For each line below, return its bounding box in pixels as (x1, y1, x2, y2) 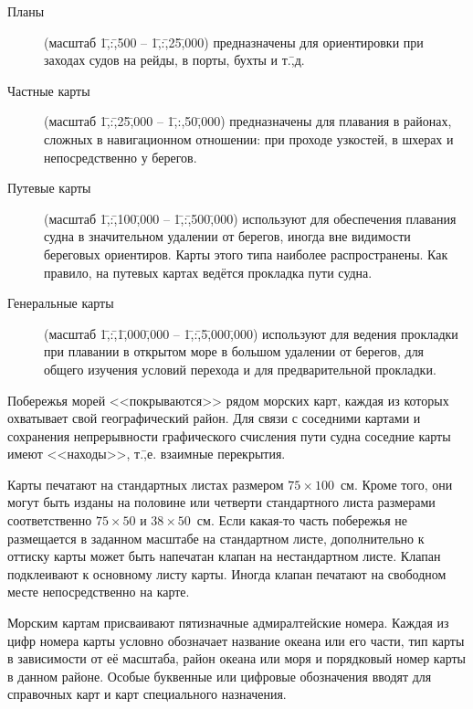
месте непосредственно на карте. (7, 582, 190, 601)
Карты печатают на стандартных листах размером (7, 474, 284, 493)
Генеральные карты (7, 293, 114, 312)
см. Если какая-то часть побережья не (196, 511, 408, 530)
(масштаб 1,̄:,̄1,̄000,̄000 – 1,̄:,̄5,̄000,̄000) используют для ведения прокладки (44, 323, 458, 343)
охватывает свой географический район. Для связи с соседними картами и (7, 408, 421, 428)
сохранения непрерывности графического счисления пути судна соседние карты (7, 426, 451, 445)
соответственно (7, 511, 92, 530)
